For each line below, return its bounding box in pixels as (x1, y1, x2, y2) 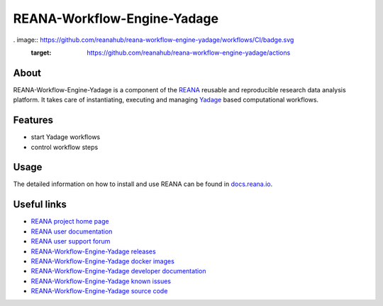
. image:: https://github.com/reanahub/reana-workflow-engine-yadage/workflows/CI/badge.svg (13, 35, 294, 44)
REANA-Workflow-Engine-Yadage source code (30, 287, 168, 295)
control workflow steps (30, 143, 99, 151)
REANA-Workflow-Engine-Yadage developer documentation (30, 267, 206, 275)
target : (30, 48, 52, 57)
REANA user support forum (30, 237, 111, 246)
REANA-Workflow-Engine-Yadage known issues (30, 277, 172, 285)
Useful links (13, 199, 67, 211)
